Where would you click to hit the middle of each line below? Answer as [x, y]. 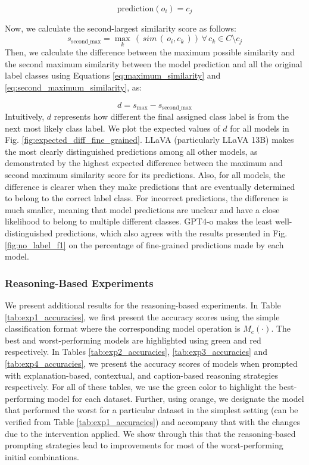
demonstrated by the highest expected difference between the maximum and [144, 163]
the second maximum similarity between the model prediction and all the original [154, 63]
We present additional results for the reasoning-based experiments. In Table [143, 305]
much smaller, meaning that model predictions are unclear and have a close [142, 209]
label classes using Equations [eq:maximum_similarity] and [113, 75]
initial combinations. [42, 456]
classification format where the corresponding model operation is [123, 328]
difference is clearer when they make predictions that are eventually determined [150, 186]
